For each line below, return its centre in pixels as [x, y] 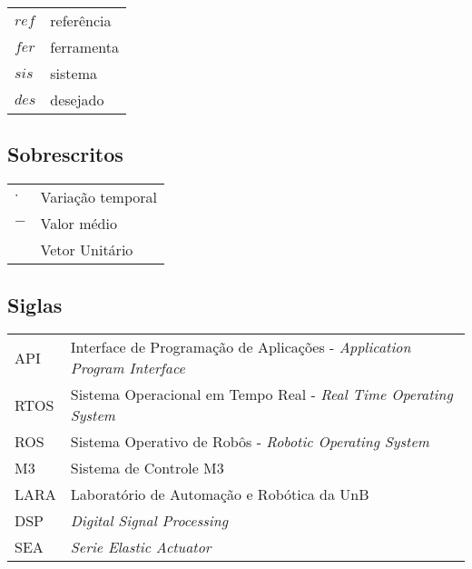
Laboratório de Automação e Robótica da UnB [220, 494]
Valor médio [79, 224]
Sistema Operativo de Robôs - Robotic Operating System [250, 442]
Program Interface [128, 368]
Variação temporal [98, 197]
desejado [77, 100]
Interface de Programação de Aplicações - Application [241, 347]
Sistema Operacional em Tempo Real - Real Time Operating [261, 394]
